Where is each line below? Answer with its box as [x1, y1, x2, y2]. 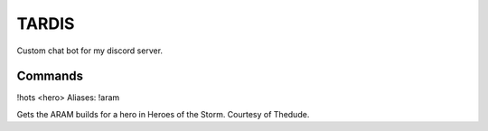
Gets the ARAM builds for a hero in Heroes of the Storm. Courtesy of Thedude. [16, 108, 310, 119]
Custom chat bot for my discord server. [16, 45, 163, 56]
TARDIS [16, 14, 75, 33]
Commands [16, 69, 84, 84]
